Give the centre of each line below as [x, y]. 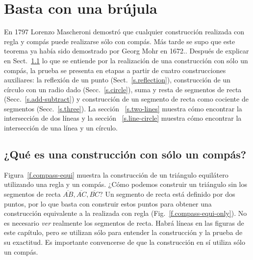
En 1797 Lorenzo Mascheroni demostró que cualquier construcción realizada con [124, 32]
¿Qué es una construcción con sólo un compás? [125, 154]
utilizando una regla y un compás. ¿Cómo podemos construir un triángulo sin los [126, 184]
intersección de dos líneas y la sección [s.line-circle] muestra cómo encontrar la [123, 118]
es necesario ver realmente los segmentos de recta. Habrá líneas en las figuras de [124, 222]
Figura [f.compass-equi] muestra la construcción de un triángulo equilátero [116, 174]
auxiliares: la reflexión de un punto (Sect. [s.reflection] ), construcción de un [117, 80]
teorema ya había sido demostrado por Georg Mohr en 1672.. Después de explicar [126, 51]
